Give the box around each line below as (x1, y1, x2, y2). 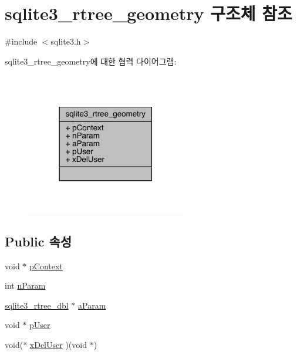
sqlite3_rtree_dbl (5, 299, 69, 311)
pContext (29, 259, 63, 272)
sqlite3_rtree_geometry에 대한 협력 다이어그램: (5, 55, 177, 67)
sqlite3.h (50, 35, 81, 48)
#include (5, 35, 38, 48)
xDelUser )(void (29, 339, 87, 351)
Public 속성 (5, 232, 72, 250)
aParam (78, 299, 106, 311)
